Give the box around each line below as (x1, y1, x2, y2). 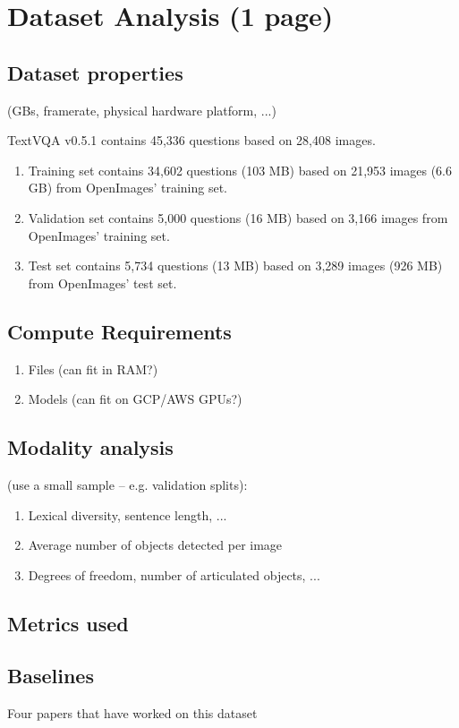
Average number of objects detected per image (28, 535, 283, 554)
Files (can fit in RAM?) (28, 359, 158, 378)
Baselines (7, 662, 94, 689)
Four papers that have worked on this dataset (7, 704, 258, 723)
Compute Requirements (7, 317, 232, 345)
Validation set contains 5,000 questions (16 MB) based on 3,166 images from (28, 208, 448, 227)
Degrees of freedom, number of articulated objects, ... (28, 565, 320, 584)
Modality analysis (7, 433, 174, 461)
